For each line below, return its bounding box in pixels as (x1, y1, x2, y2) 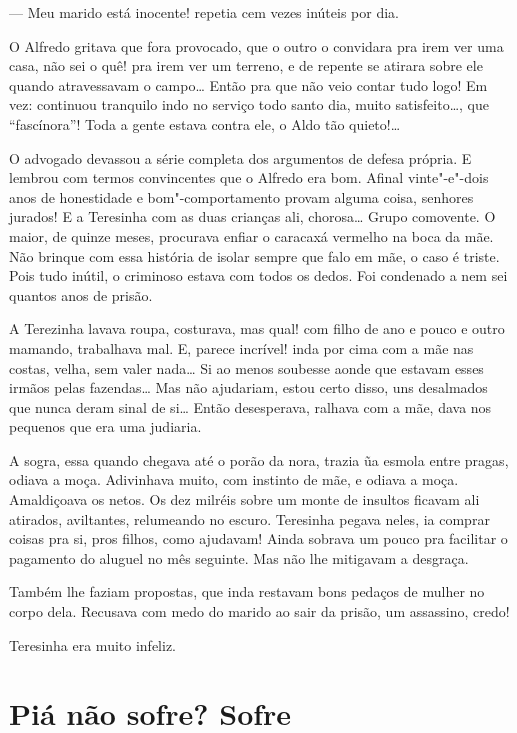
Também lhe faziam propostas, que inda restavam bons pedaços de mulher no (9, 581, 485, 602)
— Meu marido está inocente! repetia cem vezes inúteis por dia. (9, 2, 399, 22)
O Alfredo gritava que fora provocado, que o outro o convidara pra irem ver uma (9, 35, 504, 56)
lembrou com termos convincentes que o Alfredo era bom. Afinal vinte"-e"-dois (9, 167, 489, 188)
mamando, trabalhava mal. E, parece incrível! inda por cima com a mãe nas (9, 337, 474, 358)
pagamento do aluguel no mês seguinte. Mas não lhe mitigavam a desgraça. (9, 547, 469, 568)
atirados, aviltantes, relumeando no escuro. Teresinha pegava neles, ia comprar (9, 508, 490, 529)
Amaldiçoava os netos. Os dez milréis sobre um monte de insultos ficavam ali (9, 489, 480, 510)
